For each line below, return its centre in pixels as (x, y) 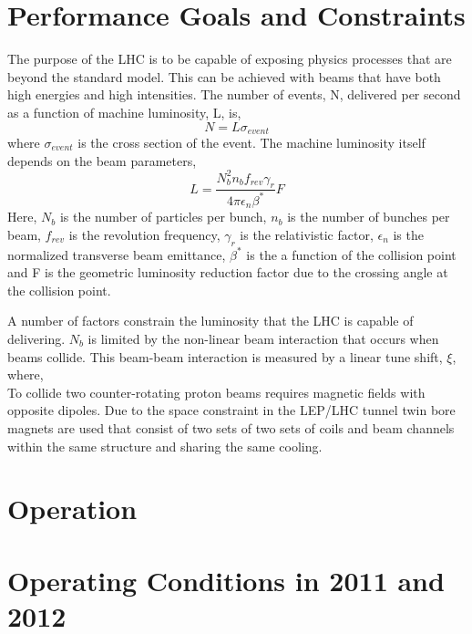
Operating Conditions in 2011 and (226, 580)
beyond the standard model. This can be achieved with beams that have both (224, 76)
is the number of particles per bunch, (163, 217)
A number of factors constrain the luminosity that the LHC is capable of (210, 321)
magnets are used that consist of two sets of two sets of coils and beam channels (231, 428)
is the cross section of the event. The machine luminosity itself (251, 142)
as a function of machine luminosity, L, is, (124, 112)
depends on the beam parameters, (102, 160)
